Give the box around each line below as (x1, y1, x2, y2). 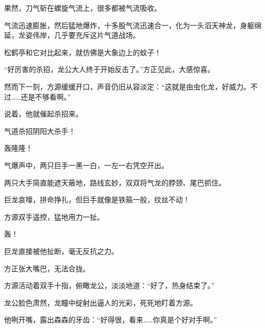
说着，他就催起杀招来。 (4, 108, 83, 119)
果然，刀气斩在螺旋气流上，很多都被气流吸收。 (4, 3, 161, 13)
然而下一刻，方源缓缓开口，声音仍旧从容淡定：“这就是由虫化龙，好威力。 (4, 81, 251, 91)
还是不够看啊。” (20, 91, 71, 102)
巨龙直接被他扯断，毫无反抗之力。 (4, 245, 118, 256)
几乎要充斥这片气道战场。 (54, 30, 140, 40)
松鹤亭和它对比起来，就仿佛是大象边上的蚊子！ (4, 46, 161, 57)
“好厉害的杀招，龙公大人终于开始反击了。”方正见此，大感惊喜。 (4, 64, 215, 75)
